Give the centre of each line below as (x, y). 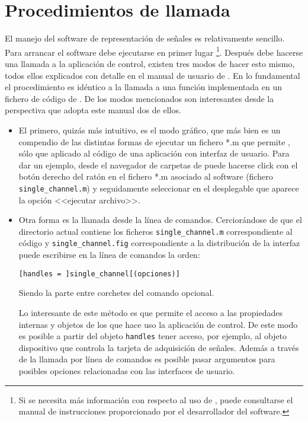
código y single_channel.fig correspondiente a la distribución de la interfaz (159, 243)
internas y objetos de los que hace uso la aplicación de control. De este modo (158, 324)
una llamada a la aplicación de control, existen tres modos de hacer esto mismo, (150, 63)
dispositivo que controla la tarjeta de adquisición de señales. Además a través (159, 347)
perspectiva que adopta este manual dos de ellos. (93, 110)
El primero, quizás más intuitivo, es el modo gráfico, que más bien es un (150, 130)
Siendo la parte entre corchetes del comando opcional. (116, 293)
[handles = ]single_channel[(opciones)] (99, 274)
